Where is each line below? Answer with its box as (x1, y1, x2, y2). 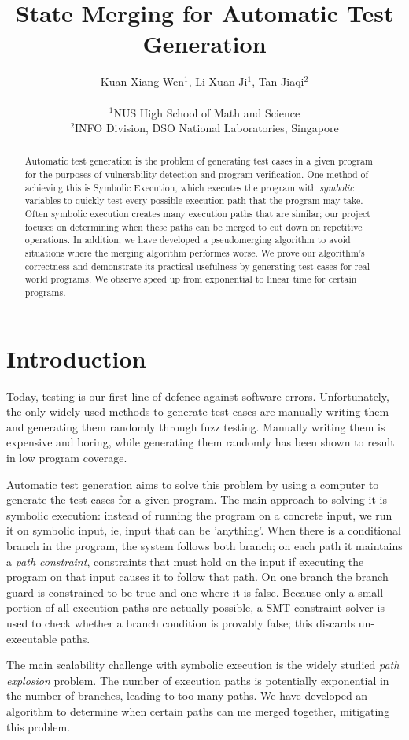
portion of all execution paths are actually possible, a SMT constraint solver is (6, 599, 385, 616)
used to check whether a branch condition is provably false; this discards (6, 614, 356, 631)
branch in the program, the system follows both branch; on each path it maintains (6, 537, 403, 553)
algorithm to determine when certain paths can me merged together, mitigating (6, 702, 390, 719)
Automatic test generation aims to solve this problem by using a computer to (6, 475, 379, 492)
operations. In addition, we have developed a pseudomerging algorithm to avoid (24, 233, 351, 246)
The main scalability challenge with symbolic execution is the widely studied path (6, 657, 400, 673)
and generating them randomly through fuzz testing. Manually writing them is (6, 418, 385, 435)
